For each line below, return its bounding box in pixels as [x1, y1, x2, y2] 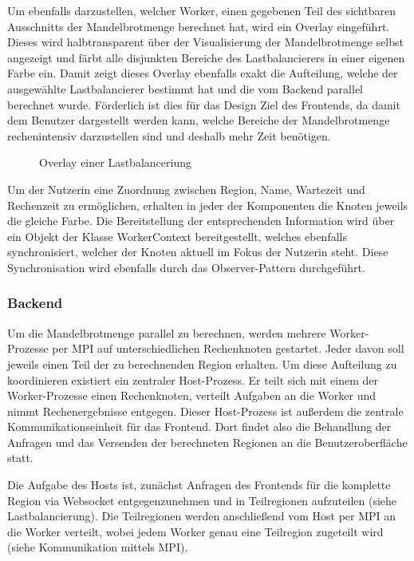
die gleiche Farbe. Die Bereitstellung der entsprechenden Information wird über [7, 212, 395, 229]
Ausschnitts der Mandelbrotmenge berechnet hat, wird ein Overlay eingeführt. [7, 18, 390, 34]
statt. [7, 449, 34, 466]
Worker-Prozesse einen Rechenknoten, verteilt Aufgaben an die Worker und [7, 387, 377, 404]
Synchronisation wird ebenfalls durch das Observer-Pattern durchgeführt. [7, 259, 365, 275]
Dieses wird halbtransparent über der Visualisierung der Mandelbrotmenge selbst [7, 34, 404, 50]
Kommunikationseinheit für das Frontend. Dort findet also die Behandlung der [7, 418, 392, 435]
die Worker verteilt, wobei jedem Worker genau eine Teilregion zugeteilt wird [7, 523, 384, 539]
